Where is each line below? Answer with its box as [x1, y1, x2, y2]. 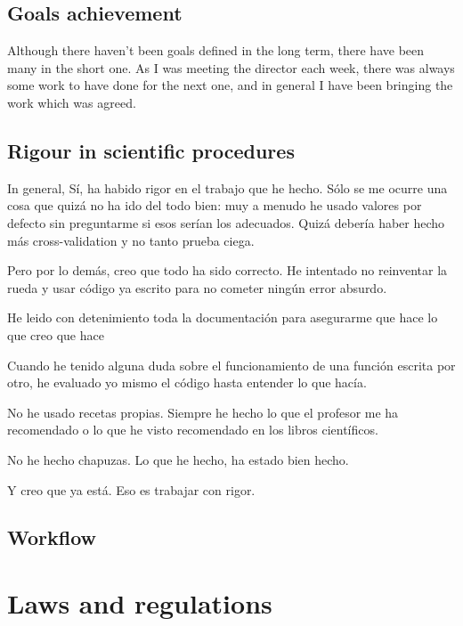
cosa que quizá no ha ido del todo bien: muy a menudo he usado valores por [7, 196, 422, 215]
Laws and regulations [7, 585, 272, 622]
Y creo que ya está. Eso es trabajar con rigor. [7, 480, 256, 499]
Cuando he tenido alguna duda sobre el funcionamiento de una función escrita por [7, 355, 456, 374]
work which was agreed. [7, 93, 136, 111]
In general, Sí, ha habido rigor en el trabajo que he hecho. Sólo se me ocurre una [7, 178, 448, 197]
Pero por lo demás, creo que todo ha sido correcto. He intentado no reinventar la [7, 261, 448, 280]
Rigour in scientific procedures [7, 136, 295, 164]
